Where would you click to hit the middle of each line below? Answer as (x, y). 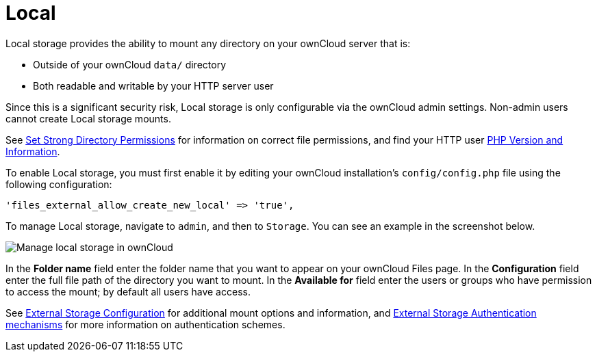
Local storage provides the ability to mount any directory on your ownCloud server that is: (208, 43)
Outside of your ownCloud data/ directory (129, 64)
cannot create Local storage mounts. (88, 118)
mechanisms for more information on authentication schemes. (145, 324)
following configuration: (59, 184)
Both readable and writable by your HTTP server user (153, 85)
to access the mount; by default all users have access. (128, 291)
